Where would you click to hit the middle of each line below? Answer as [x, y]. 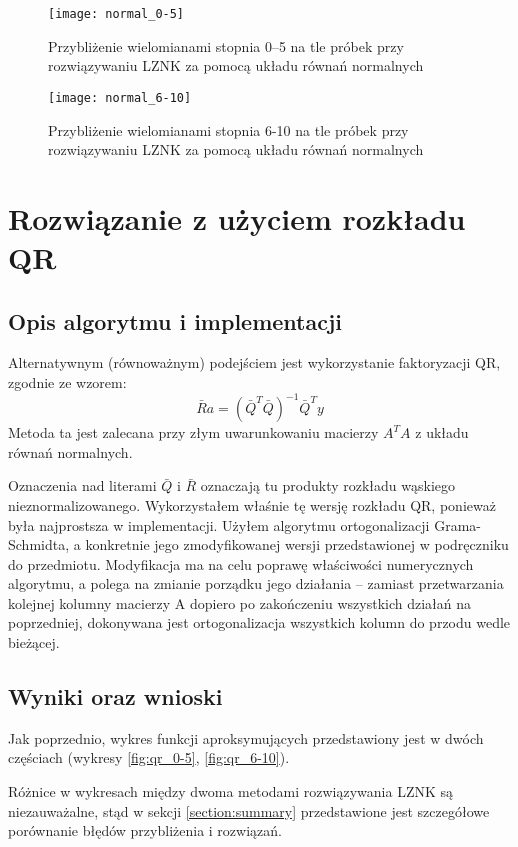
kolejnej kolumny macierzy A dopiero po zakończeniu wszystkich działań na [240, 602]
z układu [442, 432]
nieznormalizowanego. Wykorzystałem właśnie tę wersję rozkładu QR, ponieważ [252, 504]
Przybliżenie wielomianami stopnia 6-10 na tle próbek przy [228, 129]
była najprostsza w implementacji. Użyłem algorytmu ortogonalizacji [219, 524]
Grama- [457, 524]
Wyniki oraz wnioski [115, 696]
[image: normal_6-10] [120, 97]
